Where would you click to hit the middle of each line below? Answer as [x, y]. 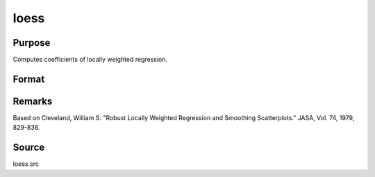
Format [29, 79]
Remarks [33, 101]
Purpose [32, 43]
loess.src [26, 164]
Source [29, 147]
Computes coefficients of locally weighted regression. [90, 60]
